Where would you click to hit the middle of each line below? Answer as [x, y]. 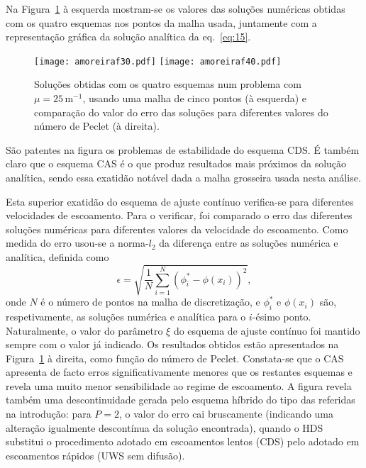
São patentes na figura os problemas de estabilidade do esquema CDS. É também [183, 149]
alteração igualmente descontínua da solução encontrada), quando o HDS [165, 427]
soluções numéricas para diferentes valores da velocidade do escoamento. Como [177, 229]
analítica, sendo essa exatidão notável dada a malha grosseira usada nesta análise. [183, 177]
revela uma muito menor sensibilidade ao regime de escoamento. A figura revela [179, 385]
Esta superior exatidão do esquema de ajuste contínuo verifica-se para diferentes [180, 201]
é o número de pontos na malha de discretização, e [150, 302]
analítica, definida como [57, 256]
